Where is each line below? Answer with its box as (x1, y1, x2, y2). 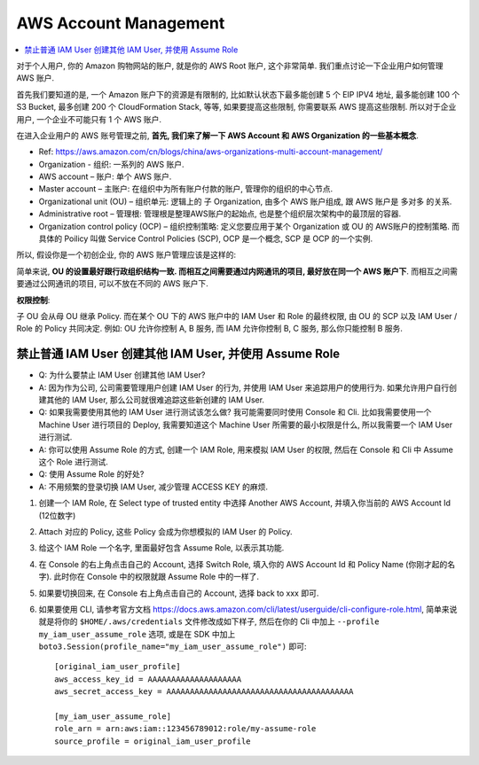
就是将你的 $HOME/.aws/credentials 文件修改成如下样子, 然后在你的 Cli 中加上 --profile (38, 616, 380, 627)
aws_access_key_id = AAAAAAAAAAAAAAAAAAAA (54, 674, 242, 684)
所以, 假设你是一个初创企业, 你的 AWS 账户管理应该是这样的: (16, 249, 237, 261)
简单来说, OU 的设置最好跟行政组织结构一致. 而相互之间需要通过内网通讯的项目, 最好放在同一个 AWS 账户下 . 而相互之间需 (16, 266, 459, 277)
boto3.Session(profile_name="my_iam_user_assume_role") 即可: (38, 641, 307, 652)
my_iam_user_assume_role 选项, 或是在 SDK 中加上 (38, 628, 236, 639)
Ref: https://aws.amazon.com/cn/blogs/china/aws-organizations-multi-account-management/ (38, 146, 383, 157)
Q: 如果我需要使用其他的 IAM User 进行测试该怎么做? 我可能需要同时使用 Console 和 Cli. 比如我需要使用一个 (38, 407, 432, 418)
